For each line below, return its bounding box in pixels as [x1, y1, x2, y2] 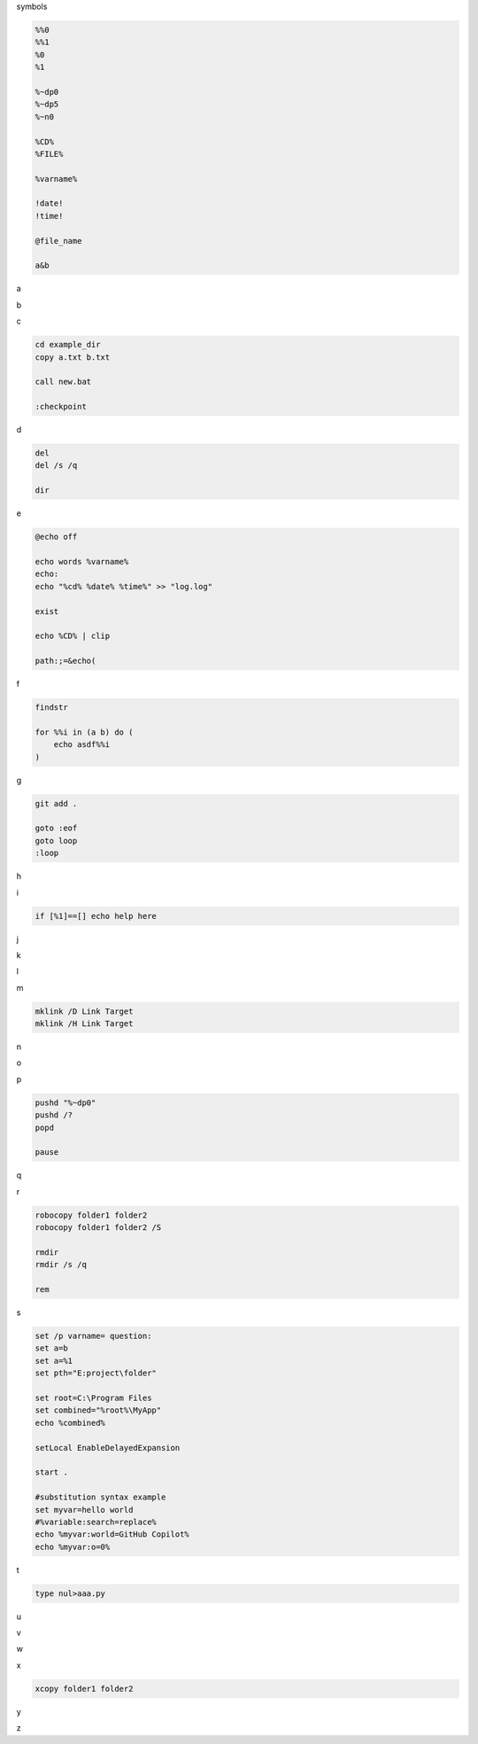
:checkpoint [35, 401, 88, 412]
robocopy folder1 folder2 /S [35, 1223, 162, 1233]
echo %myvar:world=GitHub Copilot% [35, 1530, 189, 1539]
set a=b [35, 1343, 68, 1353]
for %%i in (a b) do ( [35, 727, 134, 737]
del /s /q [35, 461, 78, 471]
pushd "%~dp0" [35, 1097, 96, 1108]
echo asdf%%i [53, 740, 111, 750]
